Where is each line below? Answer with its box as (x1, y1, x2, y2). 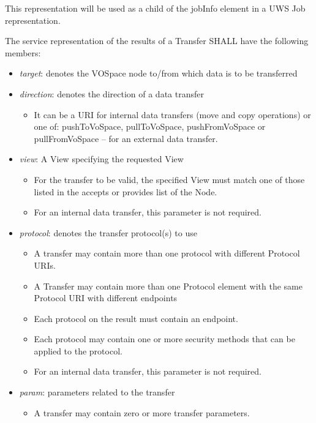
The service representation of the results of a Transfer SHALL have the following (5, 34, 309, 47)
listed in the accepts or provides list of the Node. (34, 185, 217, 198)
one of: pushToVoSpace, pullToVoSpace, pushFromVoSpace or (34, 120, 266, 133)
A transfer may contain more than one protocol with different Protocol (34, 247, 300, 260)
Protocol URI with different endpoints (34, 291, 178, 304)
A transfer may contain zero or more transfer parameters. (34, 406, 250, 419)
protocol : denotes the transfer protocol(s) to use (19, 226, 197, 239)
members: (5, 46, 41, 59)
